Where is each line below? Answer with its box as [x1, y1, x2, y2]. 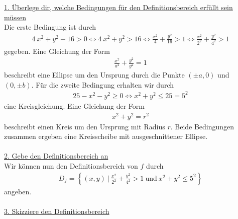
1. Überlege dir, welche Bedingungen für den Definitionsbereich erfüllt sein [4, 2, 233, 12]
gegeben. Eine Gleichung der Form [4, 45, 110, 56]
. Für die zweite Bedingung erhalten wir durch [31, 79, 174, 90]
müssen [4, 12, 27, 22]
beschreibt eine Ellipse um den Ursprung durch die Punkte [4, 69, 185, 80]
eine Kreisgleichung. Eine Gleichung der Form [4, 100, 145, 111]
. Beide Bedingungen [170, 121, 234, 131]
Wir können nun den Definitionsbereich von [4, 160, 138, 171]
